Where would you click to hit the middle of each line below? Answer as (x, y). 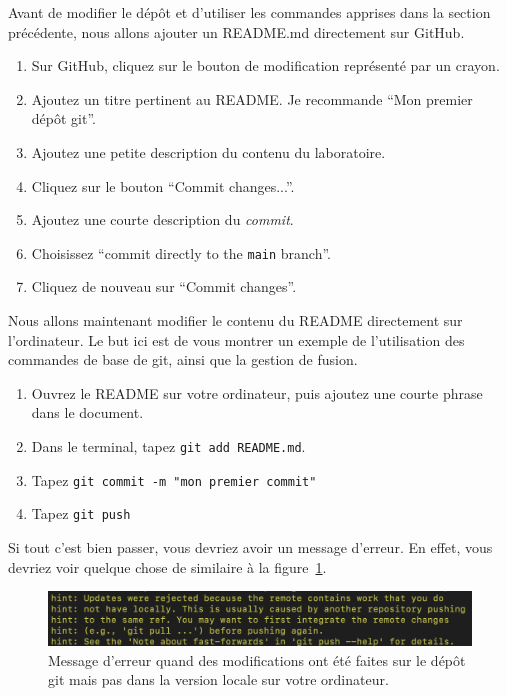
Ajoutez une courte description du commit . (162, 219)
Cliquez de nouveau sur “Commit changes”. (164, 286)
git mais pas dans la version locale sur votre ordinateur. (218, 679)
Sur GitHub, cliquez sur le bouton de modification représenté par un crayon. (265, 65)
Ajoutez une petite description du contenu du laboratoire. (208, 151)
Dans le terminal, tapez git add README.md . (168, 445)
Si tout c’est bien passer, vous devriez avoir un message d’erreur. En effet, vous (250, 546)
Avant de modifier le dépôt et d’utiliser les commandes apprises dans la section (249, 12)
